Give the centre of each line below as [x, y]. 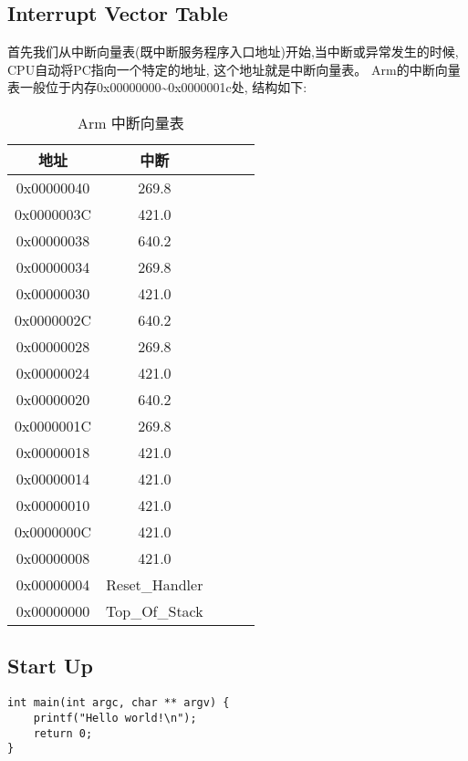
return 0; [63, 733]
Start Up [50, 666]
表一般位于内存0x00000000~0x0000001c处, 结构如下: [157, 87]
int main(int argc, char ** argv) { [119, 703]
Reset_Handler [155, 584]
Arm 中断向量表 [130, 122]
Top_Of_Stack [155, 610]
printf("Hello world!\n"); [115, 718]
